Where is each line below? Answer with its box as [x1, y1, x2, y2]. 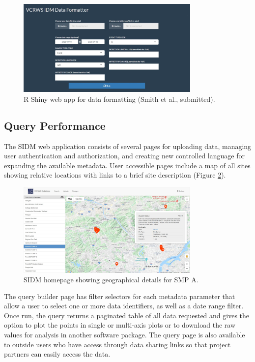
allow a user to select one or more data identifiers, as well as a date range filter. [4, 301, 244, 311]
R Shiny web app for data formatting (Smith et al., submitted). [24, 93, 215, 104]
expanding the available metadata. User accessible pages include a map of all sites [4, 160, 251, 170]
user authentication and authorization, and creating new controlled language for [4, 151, 245, 161]
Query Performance [4, 118, 106, 133]
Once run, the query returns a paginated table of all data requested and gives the [4, 310, 249, 320]
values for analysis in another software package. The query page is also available [4, 330, 245, 340]
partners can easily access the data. [4, 349, 111, 359]
